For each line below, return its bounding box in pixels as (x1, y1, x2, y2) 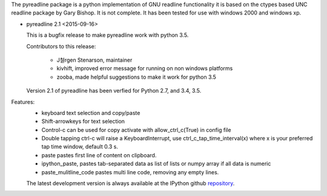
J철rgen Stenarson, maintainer (56, 56, 133, 64)
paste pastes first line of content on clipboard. (41, 151, 157, 158)
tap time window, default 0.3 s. (41, 143, 118, 151)
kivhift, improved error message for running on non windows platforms (56, 65, 233, 72)
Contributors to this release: (26, 42, 96, 50)
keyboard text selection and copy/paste (41, 109, 140, 116)
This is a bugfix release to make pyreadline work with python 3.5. (26, 31, 189, 39)
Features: (11, 98, 35, 105)
